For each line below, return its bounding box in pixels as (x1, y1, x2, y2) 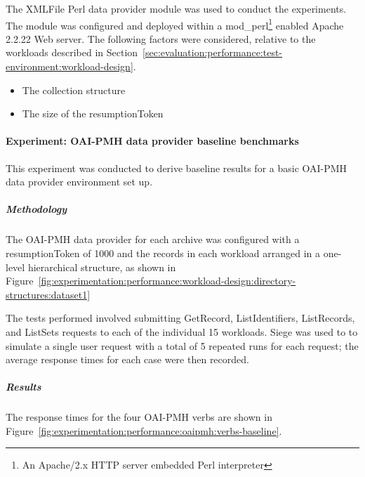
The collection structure (22, 82, 126, 97)
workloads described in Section (6, 45, 138, 60)
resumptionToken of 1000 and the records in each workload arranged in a (6, 245, 321, 260)
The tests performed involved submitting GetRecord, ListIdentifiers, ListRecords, (6, 311, 355, 325)
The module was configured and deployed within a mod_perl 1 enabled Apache (6, 15, 344, 32)
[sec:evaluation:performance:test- (142, 45, 283, 60)
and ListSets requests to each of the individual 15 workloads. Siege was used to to (6, 324, 358, 339)
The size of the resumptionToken (22, 106, 164, 121)
